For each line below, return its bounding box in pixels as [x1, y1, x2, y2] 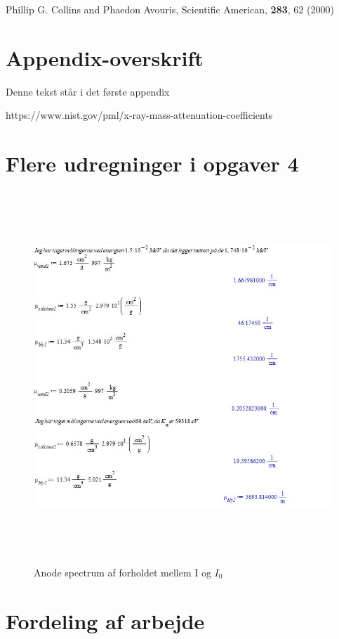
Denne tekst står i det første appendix [6, 84, 170, 98]
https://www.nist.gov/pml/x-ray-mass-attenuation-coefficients [6, 108, 273, 122]
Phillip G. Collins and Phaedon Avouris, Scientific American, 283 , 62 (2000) [6, 2, 334, 16]
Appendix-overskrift [6, 43, 204, 72]
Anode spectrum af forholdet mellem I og [34, 564, 211, 579]
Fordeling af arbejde [6, 606, 205, 635]
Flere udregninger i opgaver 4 [6, 149, 299, 178]
